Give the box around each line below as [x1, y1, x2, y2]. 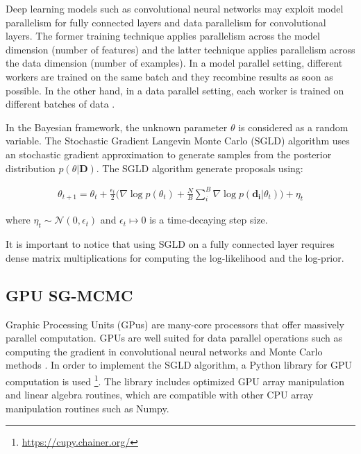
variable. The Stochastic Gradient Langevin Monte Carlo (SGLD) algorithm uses [6, 133, 350, 148]
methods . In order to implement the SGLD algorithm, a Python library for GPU [6, 358, 353, 372]
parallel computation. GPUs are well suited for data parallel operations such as [6, 330, 343, 345]
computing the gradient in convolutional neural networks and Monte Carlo [6, 344, 323, 358]
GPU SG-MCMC [6, 284, 133, 305]
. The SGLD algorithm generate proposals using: [96, 160, 303, 175]
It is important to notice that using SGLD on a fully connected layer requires [6, 237, 335, 251]
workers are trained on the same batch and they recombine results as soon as [6, 69, 333, 83]
